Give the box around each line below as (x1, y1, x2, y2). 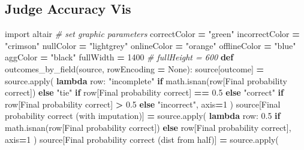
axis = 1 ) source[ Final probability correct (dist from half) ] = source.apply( (5, 133, 279, 145)
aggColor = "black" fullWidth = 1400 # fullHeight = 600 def (5, 51, 234, 63)
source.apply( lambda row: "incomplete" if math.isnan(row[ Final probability (5, 74, 287, 87)
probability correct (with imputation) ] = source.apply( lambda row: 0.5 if (5, 109, 281, 122)
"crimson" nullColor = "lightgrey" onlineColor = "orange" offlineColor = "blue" (5, 39, 296, 51)
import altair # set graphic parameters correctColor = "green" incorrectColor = (5, 27, 300, 40)
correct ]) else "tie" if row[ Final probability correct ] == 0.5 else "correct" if (5, 86, 284, 99)
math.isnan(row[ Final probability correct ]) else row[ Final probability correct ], (5, 121, 291, 133)
